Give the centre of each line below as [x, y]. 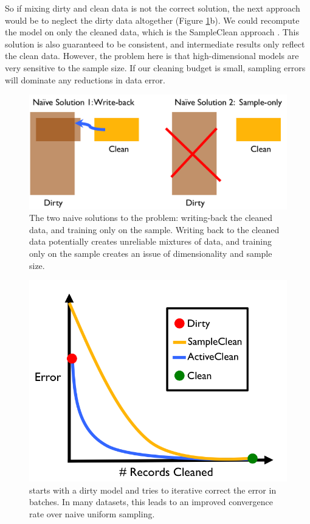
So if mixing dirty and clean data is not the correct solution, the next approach [153, 8]
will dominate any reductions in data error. [85, 79]
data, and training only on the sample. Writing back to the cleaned [154, 229]
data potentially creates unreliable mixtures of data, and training [150, 241]
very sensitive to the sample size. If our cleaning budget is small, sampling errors [155, 67]
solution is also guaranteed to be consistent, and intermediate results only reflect [155, 44]
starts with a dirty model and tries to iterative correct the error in [153, 490]
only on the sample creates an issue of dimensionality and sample [151, 253]
